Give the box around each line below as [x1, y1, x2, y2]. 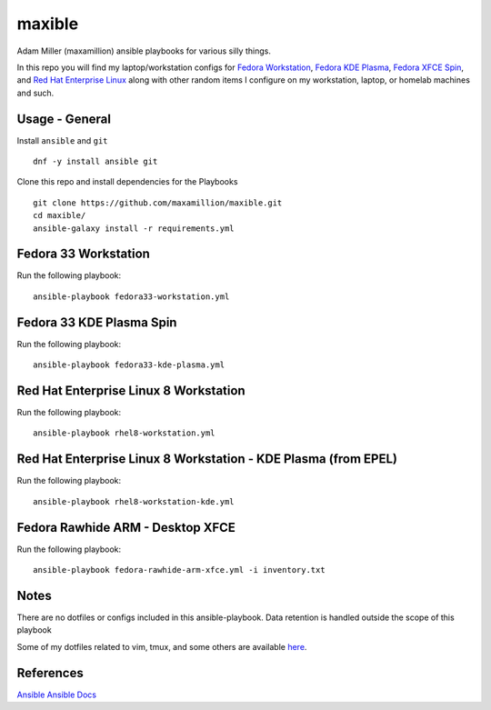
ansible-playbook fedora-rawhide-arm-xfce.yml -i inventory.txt [33, 565, 326, 575]
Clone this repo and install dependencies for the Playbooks [16, 176, 238, 187]
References [16, 665, 84, 681]
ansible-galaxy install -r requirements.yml [33, 223, 235, 234]
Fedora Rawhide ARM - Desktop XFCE [16, 519, 236, 535]
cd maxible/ [33, 210, 86, 221]
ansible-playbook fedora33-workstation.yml [33, 291, 230, 302]
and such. [16, 87, 55, 98]
